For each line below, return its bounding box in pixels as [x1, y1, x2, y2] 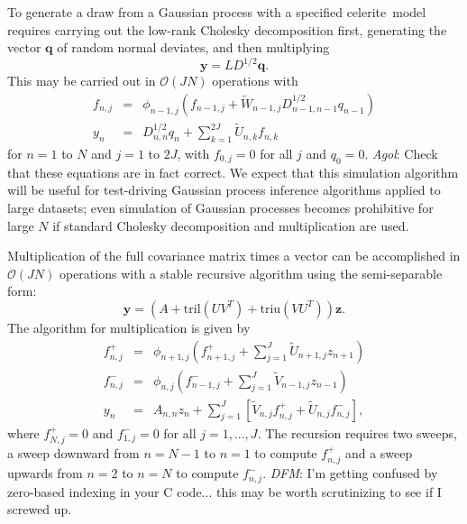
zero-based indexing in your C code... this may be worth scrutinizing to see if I [7, 482, 442, 501]
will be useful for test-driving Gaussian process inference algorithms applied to [7, 180, 441, 199]
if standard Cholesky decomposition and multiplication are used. [52, 216, 409, 234]
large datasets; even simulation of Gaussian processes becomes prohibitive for [7, 198, 434, 216]
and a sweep [344, 444, 413, 463]
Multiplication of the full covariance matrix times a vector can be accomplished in [7, 246, 461, 265]
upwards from [7, 464, 83, 483]
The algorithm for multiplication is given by [7, 317, 251, 336]
